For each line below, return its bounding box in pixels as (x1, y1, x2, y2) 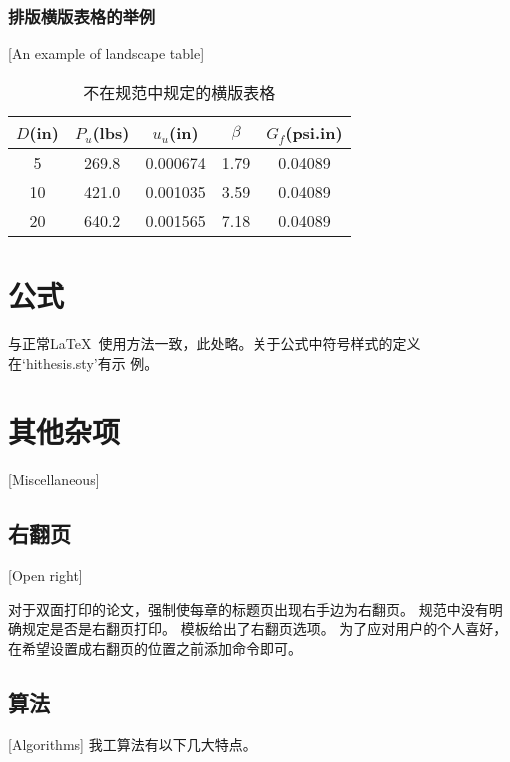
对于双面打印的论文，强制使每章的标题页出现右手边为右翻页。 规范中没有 (8, 598, 489, 619)
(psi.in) (285, 120, 343, 144)
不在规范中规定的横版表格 (83, 80, 276, 104)
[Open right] (8, 565, 83, 586)
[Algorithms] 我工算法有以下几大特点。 (8, 733, 257, 754)
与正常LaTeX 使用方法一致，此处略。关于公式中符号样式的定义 (8, 332, 421, 353)
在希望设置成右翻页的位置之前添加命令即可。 (8, 637, 302, 658)
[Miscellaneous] (8, 469, 100, 490)
